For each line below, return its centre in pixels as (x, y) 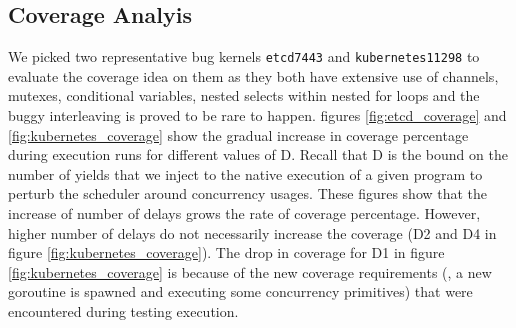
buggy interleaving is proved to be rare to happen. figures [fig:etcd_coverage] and (257, 115)
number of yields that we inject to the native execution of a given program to (245, 173)
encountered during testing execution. (123, 310)
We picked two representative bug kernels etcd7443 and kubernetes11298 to (244, 56)
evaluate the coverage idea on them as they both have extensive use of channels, (253, 75)
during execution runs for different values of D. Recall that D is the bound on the (258, 154)
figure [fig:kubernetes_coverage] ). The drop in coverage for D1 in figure (226, 252)
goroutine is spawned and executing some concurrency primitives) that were (240, 291)
